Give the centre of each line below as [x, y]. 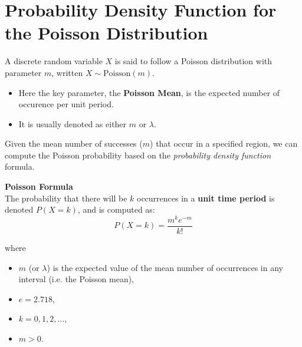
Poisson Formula [39, 186]
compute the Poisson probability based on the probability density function [138, 155]
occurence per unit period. [66, 104]
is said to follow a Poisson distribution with [193, 61]
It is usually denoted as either [73, 123]
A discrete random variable [54, 61]
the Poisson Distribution [106, 33]
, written [67, 72]
